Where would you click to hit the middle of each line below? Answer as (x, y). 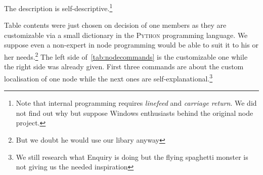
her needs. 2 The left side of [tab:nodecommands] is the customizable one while (126, 56)
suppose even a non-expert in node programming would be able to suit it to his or (131, 45)
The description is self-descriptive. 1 (58, 7)
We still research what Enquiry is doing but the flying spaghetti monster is (132, 157)
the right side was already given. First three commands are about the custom (124, 67)
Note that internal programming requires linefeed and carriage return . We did (136, 103)
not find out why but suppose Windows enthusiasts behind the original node (135, 113)
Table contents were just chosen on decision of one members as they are (115, 25)
